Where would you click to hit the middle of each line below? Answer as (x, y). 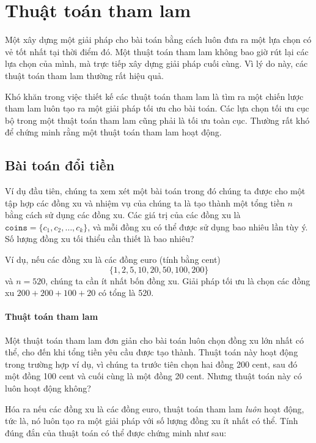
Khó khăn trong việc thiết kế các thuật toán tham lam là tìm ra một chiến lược (154, 96)
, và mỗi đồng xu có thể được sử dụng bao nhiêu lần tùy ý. (198, 226)
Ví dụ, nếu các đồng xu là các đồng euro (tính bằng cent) (113, 259)
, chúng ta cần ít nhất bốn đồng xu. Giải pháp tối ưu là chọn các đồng (178, 280)
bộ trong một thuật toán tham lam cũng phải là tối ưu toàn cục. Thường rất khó (157, 120)
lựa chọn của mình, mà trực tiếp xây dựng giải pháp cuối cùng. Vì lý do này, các (156, 63)
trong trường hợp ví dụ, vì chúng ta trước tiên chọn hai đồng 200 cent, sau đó (151, 364)
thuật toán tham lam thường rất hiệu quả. (84, 75)
